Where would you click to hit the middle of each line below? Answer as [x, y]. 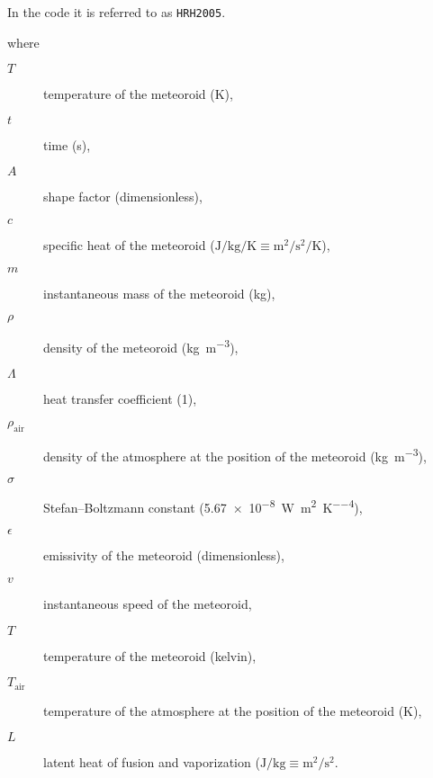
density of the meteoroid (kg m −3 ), [141, 346]
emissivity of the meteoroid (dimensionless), [164, 555]
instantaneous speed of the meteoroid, [148, 603]
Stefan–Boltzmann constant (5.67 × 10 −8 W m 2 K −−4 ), [203, 506]
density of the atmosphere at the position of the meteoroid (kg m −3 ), [235, 454]
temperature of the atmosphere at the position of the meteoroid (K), [233, 710]
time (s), [67, 144]
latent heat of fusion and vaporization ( [152, 762]
